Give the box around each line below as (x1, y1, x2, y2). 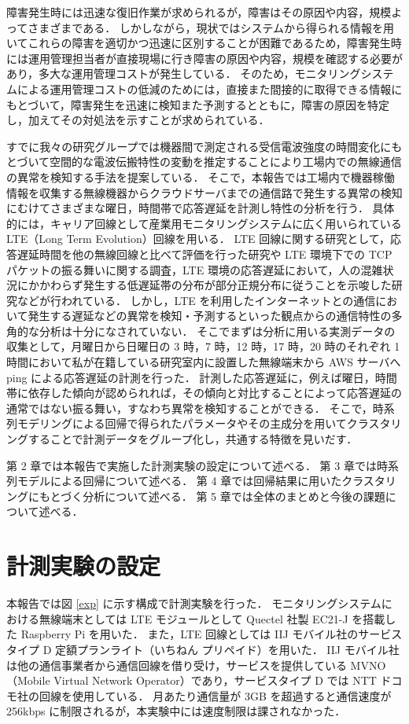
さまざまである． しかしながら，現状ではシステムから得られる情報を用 (28, 19, 394, 35)
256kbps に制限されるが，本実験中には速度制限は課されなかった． (6, 703, 346, 719)
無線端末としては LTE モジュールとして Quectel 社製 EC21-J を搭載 (39, 610, 385, 627)
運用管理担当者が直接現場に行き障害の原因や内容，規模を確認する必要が (28, 50, 403, 66)
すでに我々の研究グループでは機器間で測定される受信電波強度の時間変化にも (6, 138, 403, 154)
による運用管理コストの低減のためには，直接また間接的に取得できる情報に (17, 80, 403, 97)
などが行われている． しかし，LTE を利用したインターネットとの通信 (17, 292, 376, 308)
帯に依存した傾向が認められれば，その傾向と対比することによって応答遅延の (6, 384, 402, 401)
